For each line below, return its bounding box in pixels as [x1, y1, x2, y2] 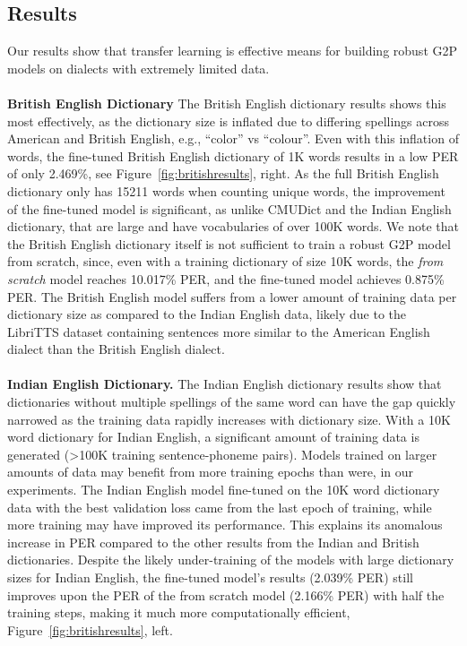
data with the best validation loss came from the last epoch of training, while [7, 497, 432, 516]
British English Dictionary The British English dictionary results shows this [7, 93, 446, 112]
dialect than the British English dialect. [7, 340, 225, 358]
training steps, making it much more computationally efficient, [7, 603, 350, 622]
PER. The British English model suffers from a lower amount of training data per [7, 287, 457, 306]
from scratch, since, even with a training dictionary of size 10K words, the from [7, 252, 444, 271]
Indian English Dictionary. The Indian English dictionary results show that [7, 375, 442, 393]
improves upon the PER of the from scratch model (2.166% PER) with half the [7, 585, 445, 604]
